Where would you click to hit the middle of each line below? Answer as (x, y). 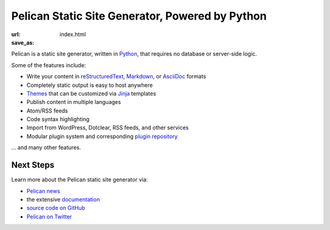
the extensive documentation (63, 199)
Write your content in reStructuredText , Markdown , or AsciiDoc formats (116, 76)
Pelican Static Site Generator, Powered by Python (139, 16)
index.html (73, 34)
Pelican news (43, 191)
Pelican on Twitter (50, 217)
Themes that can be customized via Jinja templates (91, 93)
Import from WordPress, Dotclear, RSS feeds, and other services (108, 128)
